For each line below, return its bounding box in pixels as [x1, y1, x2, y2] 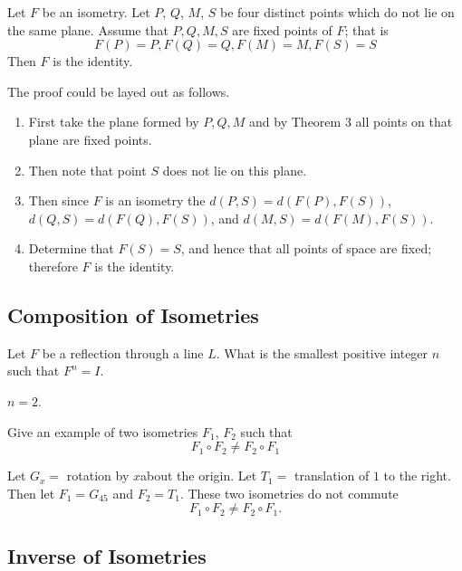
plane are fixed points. [28, 129, 152, 148]
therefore [28, 256, 78, 275]
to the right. [383, 466, 451, 485]
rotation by [66, 466, 130, 485]
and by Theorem [249, 112, 342, 131]
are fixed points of [232, 20, 332, 39]
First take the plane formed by [28, 112, 199, 131]
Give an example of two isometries [7, 422, 198, 441]
